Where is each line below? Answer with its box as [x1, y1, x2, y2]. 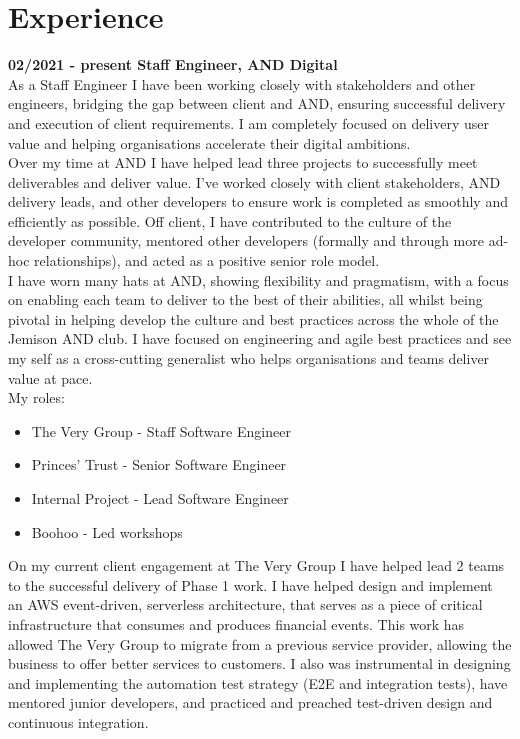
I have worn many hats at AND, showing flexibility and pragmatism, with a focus [8, 269, 509, 290]
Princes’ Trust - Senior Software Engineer [31, 454, 287, 475]
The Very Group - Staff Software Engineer [31, 420, 291, 441]
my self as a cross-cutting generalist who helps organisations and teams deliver [8, 348, 490, 369]
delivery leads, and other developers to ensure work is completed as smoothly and [8, 191, 508, 212]
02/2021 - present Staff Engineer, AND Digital [8, 54, 338, 75]
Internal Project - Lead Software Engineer [31, 488, 289, 508]
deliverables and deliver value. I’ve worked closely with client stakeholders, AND [8, 171, 501, 192]
